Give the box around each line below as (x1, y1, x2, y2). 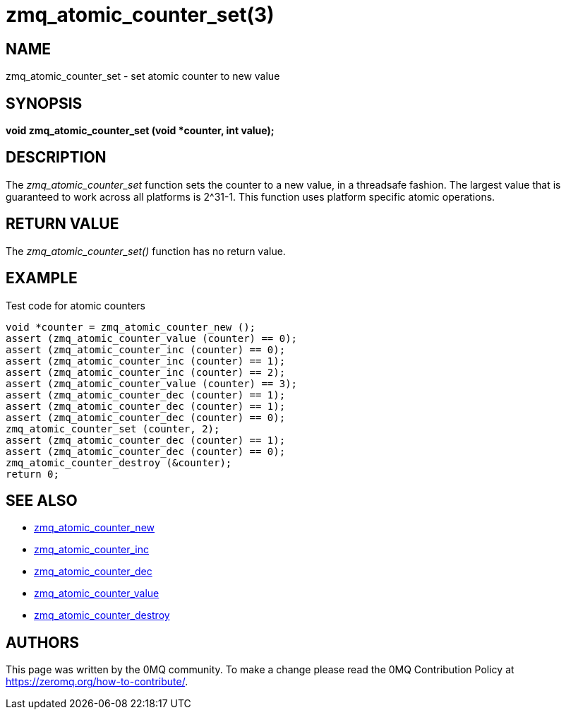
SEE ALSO (6, 491, 78, 509)
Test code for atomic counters (6, 299, 145, 312)
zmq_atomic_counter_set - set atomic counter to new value (6, 70, 280, 83)
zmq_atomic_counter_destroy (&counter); (6, 456, 232, 468)
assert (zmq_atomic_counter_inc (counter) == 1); (6, 355, 286, 367)
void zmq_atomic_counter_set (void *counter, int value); (6, 124, 275, 137)
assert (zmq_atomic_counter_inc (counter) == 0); (6, 343, 286, 355)
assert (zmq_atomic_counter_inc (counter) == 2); (6, 366, 286, 378)
